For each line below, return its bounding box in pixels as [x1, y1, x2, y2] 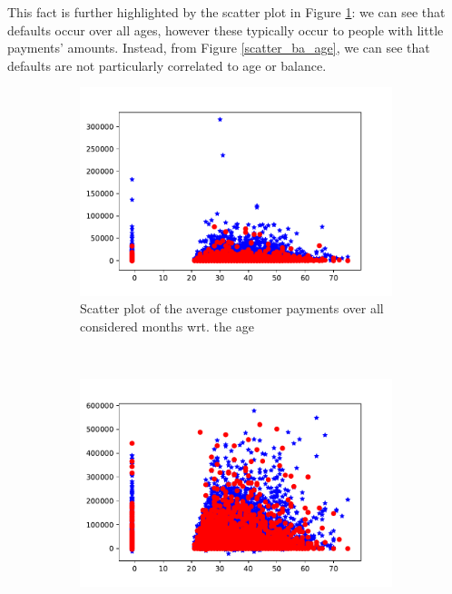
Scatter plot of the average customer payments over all [80, 299, 384, 318]
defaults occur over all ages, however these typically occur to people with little [7, 20, 444, 39]
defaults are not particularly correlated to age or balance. [7, 55, 327, 74]
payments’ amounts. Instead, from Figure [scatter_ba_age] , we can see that [7, 38, 430, 57]
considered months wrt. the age [80, 316, 254, 335]
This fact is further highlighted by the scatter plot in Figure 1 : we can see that [7, 3, 446, 21]
